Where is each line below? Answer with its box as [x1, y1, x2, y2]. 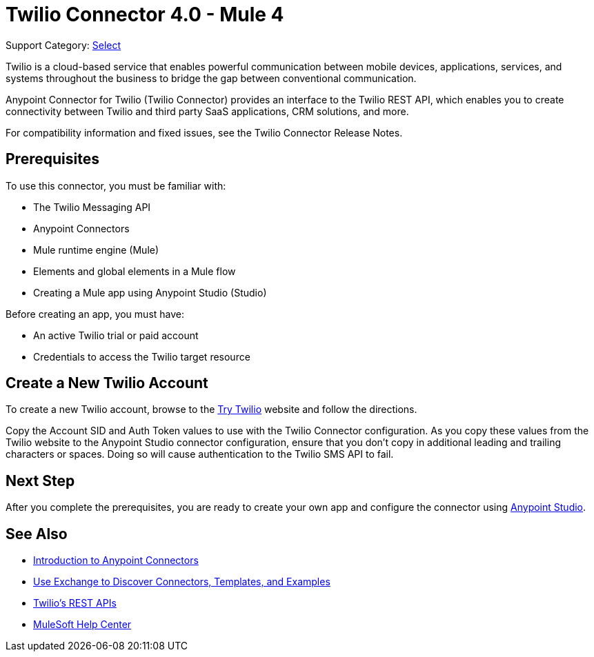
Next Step [6, 472, 75, 489]
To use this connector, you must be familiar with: [6, 179, 226, 192]
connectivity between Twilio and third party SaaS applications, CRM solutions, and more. [6, 105, 409, 117]
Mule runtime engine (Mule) [33, 243, 159, 256]
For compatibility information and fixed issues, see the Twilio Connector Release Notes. [6, 126, 403, 139]
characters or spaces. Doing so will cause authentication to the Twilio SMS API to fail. [6, 448, 394, 461]
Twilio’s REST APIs [33, 597, 117, 609]
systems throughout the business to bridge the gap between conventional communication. [6, 72, 417, 84]
